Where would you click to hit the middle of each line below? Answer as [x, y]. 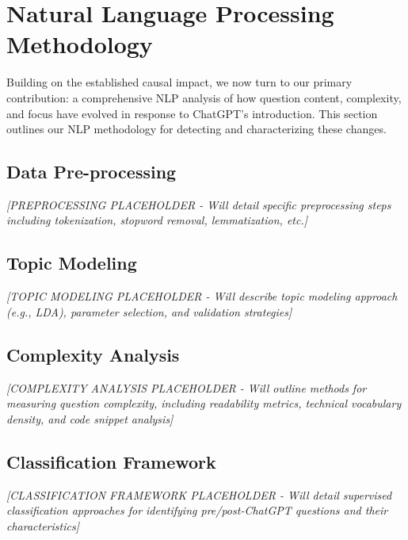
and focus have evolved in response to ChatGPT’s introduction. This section [192, 113]
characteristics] [43, 525]
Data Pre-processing [92, 172]
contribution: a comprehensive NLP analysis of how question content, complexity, [204, 97]
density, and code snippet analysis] [90, 418]
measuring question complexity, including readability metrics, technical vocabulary [204, 403]
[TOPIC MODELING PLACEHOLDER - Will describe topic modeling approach [202, 296]
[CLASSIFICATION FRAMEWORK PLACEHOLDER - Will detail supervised [199, 494]
